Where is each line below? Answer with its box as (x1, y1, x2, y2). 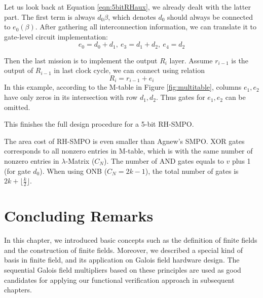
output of (4, 65, 33, 76)
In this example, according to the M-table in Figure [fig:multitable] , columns (4, 82, 242, 92)
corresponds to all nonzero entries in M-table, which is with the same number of (4, 145, 253, 156)
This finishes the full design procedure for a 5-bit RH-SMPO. (4, 119, 194, 129)
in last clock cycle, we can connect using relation (54, 65, 205, 76)
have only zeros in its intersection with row (4, 92, 138, 102)
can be (225, 92, 246, 102)
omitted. (4, 101, 30, 112)
